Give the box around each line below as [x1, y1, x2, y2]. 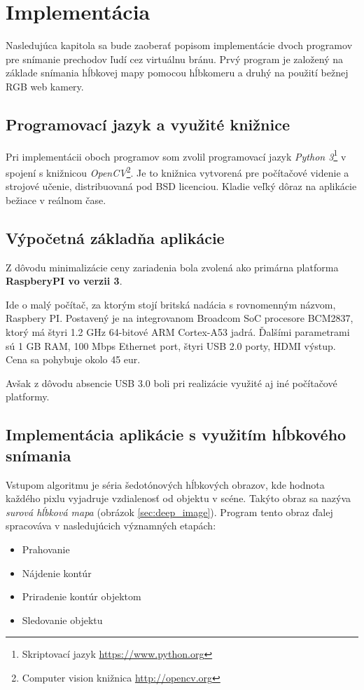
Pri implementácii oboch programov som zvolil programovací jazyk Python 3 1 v [6, 147, 346, 163]
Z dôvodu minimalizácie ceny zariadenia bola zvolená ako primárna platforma [6, 259, 339, 274]
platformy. [6, 389, 50, 404]
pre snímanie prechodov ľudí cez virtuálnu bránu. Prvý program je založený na [6, 51, 344, 66]
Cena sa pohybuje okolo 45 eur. [6, 352, 141, 367]
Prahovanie [22, 541, 70, 556]
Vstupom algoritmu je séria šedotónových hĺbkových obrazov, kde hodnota [6, 477, 325, 492]
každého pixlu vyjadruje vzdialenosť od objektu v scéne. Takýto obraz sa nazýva [6, 491, 351, 506]
